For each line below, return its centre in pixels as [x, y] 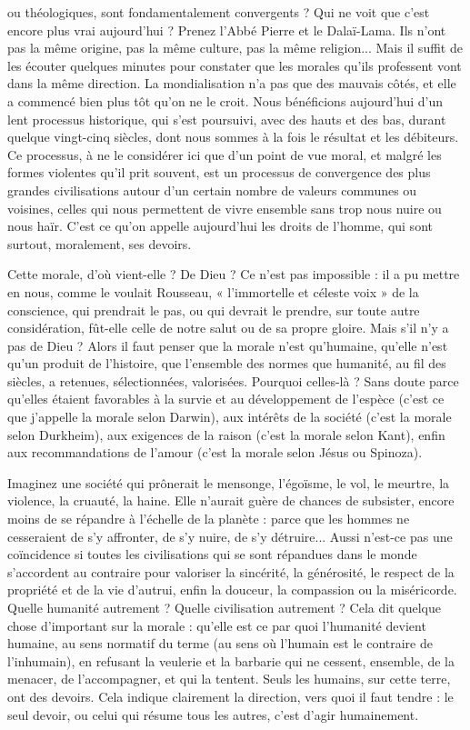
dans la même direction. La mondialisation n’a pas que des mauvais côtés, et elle [232, 83]
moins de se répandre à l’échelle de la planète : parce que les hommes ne [209, 519]
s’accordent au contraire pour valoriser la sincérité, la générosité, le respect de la [231, 571]
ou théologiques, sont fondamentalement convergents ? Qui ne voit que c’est [219, 12]
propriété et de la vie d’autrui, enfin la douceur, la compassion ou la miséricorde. [232, 590]
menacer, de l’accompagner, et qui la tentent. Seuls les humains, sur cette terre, [229, 679]
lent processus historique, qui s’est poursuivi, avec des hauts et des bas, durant [227, 119]
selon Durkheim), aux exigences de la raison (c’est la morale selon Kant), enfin [226, 434]
